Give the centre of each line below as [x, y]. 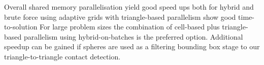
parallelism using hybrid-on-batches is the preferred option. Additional [133, 36]
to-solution [21, 27]
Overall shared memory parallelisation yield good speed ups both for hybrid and [129, 7]
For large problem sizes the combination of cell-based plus [130, 27]
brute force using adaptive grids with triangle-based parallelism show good [120, 17]
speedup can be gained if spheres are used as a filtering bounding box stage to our [132, 46]
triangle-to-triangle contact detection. [62, 56]
